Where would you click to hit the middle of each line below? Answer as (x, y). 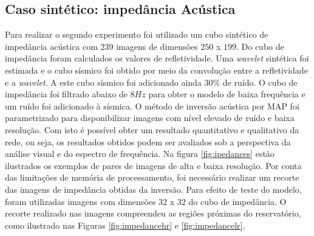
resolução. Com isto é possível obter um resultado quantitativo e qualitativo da (152, 129)
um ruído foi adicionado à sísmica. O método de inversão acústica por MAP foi (152, 106)
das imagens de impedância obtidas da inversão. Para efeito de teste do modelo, (153, 189)
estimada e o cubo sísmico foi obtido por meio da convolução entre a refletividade (156, 70)
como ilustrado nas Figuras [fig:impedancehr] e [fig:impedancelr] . (125, 225)
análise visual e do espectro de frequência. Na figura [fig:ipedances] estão (140, 154)
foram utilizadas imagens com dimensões (80, 201)
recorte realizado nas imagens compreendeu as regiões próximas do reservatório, (153, 213)
